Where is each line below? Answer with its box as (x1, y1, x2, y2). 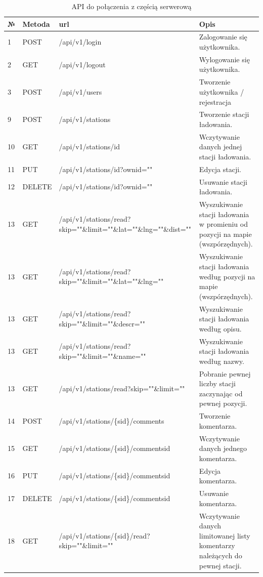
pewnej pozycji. (199, 398, 247, 408)
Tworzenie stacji (199, 109, 249, 119)
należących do (199, 550, 242, 560)
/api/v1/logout (59, 59, 106, 69)
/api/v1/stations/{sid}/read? (59, 530, 150, 541)
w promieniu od (199, 219, 248, 229)
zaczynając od (199, 388, 243, 398)
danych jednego (199, 443, 247, 454)
